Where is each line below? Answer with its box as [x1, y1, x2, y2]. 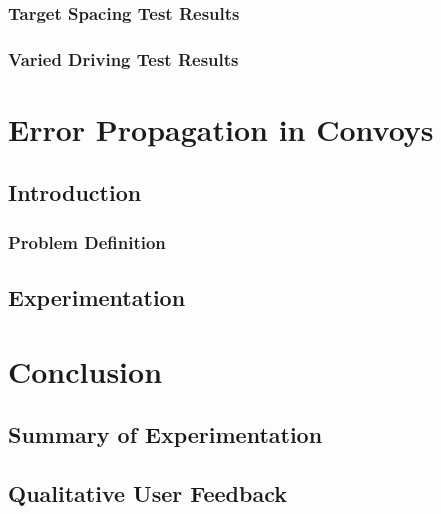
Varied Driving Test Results [8, 46, 239, 71]
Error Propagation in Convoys [8, 108, 434, 149]
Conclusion [8, 350, 163, 391]
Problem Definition [8, 229, 166, 254]
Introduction [8, 177, 142, 208]
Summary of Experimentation [8, 419, 323, 450]
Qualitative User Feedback [8, 478, 287, 509]
